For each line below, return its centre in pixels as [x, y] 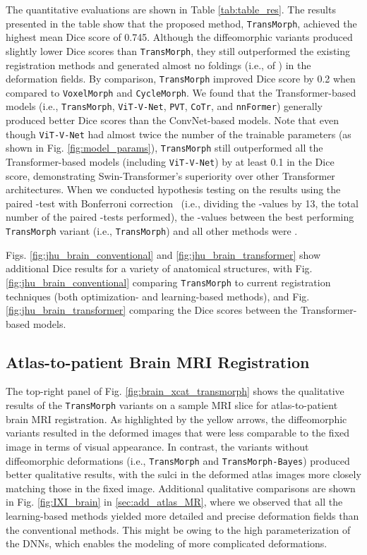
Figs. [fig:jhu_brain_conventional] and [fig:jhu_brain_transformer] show [163, 254]
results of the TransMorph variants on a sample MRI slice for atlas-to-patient [172, 405]
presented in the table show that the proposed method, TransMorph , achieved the [181, 23]
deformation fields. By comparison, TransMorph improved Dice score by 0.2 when [181, 79]
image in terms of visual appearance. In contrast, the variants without [157, 446]
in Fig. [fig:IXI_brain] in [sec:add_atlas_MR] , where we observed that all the [174, 502]
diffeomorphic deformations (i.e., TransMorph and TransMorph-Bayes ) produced [178, 460]
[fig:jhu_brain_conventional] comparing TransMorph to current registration [168, 282]
